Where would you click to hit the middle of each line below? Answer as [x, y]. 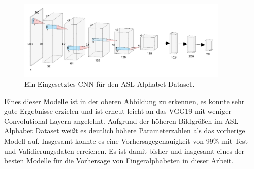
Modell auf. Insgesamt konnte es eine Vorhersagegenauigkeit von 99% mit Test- [127, 141]
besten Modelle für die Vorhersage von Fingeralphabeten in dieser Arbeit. [119, 161]
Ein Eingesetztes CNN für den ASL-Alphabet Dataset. [109, 84]
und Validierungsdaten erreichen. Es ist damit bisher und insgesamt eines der [124, 150]
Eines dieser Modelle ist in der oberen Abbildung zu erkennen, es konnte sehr [124, 101]
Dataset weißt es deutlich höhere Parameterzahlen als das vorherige [140, 131]
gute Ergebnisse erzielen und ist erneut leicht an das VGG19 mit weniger [118, 111]
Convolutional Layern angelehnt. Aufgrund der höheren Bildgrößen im [113, 121]
